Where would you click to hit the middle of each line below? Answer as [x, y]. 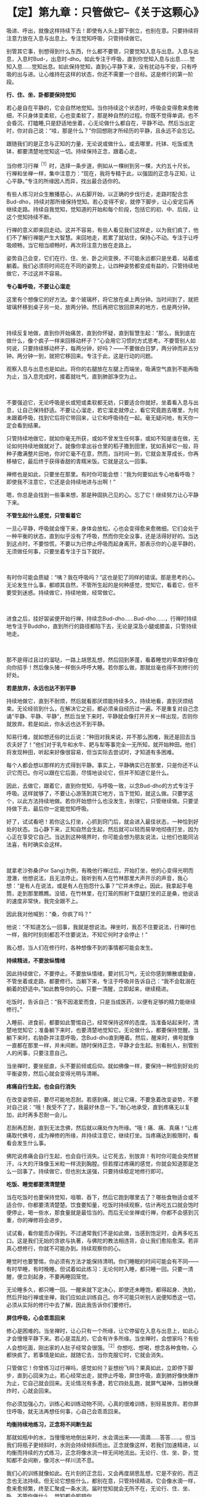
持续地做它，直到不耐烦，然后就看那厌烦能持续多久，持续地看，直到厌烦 [97, 701]
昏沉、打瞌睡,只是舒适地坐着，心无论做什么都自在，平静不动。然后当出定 [103, 123]
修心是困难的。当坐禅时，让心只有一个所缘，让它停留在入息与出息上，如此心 [103, 1331]
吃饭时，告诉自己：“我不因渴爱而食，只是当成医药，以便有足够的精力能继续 [101, 1002]
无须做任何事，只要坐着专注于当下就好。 [57, 551]
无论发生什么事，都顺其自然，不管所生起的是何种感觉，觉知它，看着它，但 [100, 585]
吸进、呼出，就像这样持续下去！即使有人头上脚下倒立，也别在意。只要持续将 [103, 31]
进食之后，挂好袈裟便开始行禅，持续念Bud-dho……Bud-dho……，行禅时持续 [102, 618]
